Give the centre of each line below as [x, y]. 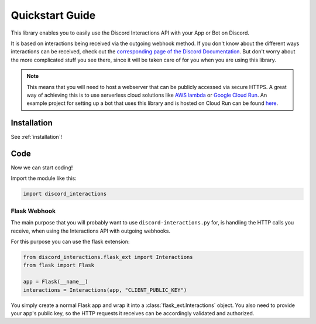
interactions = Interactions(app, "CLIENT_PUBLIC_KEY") [105, 290]
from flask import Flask [59, 265]
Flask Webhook [33, 211]
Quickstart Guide [53, 15]
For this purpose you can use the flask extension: [70, 241]
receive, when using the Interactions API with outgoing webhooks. [91, 231]
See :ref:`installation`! [37, 137]
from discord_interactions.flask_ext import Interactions [108, 257]
